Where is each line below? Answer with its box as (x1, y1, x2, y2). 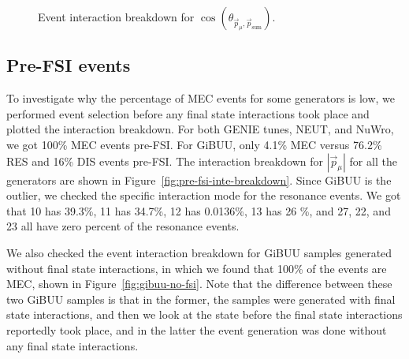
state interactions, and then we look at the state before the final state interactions (6, 306, 403, 323)
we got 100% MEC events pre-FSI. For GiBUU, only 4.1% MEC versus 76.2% (6, 136, 382, 152)
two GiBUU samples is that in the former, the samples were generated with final (6, 290, 396, 307)
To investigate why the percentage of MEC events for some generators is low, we (6, 90, 395, 107)
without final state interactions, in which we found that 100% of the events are (6, 260, 387, 276)
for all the (349, 152, 397, 169)
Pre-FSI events (6, 53, 131, 77)
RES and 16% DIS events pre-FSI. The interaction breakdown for (6, 152, 323, 169)
